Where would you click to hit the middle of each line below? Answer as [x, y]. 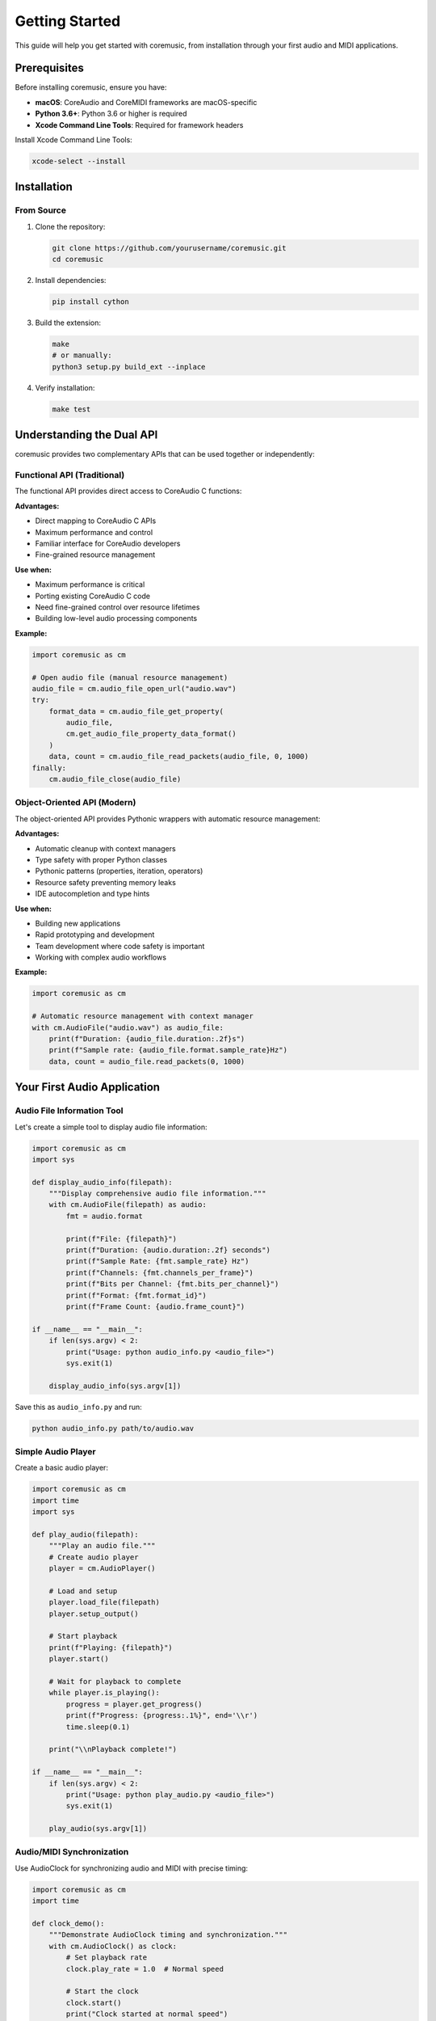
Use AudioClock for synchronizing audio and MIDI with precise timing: [132, 1868]
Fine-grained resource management [95, 555]
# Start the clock [102, 1991]
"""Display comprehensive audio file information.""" [157, 1194]
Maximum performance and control [94, 532]
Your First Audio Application [88, 1087]
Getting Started [68, 21]
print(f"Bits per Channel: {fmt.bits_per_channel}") [172, 1284]
